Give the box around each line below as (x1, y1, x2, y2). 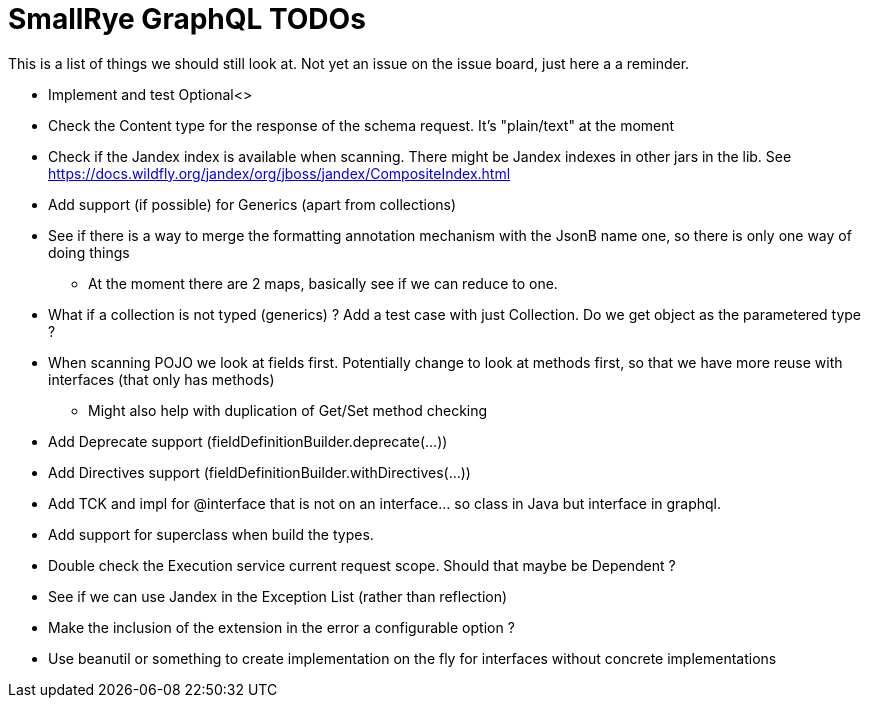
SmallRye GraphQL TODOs (8, 2, 366, 36)
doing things (48, 243, 130, 261)
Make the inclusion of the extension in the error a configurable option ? (48, 618, 515, 636)
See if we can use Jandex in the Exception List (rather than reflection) (48, 587, 508, 605)
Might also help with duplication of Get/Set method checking (88, 401, 488, 419)
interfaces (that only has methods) (48, 370, 275, 388)
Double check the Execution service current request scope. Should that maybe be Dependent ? (48, 556, 676, 574)
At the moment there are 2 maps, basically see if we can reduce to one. (88, 274, 558, 292)
